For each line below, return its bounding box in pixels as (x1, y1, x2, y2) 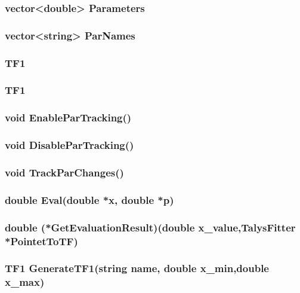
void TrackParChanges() (5, 164, 124, 179)
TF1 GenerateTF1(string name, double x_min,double (5, 261, 269, 276)
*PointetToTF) (5, 233, 78, 248)
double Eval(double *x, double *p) (5, 192, 174, 207)
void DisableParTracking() (5, 138, 134, 152)
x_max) (5, 274, 45, 289)
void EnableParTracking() (5, 110, 132, 125)
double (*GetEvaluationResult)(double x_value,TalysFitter (5, 219, 296, 234)
